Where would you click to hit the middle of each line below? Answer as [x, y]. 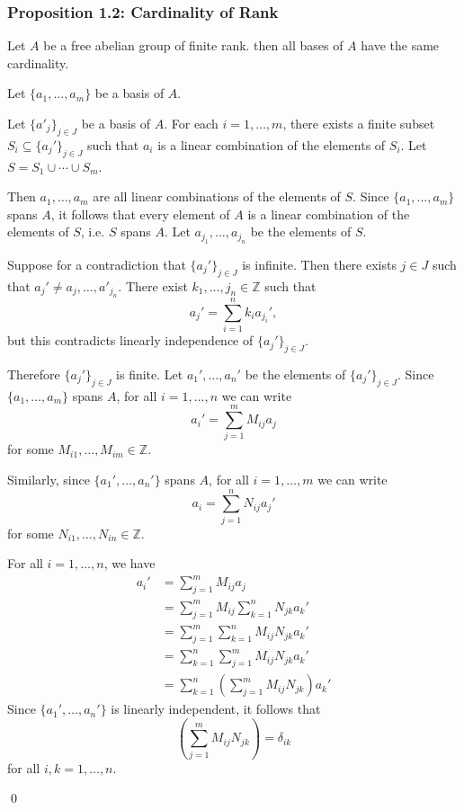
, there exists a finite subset [359, 123]
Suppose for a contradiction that [97, 264]
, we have [129, 563]
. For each [191, 123]
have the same [400, 45]
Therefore [34, 374]
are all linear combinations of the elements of [217, 196]
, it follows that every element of [140, 214]
